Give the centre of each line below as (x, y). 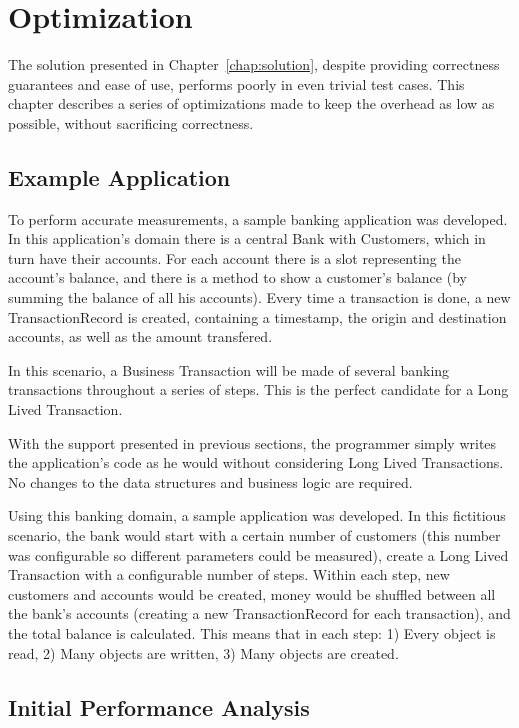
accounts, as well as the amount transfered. (140, 336)
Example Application (119, 176)
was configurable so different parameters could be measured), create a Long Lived (258, 554)
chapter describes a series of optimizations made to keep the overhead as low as (251, 103)
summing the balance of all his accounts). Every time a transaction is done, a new (259, 297)
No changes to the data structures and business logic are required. (210, 481)
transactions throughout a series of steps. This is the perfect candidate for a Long (258, 389)
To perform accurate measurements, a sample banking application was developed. (258, 218)
